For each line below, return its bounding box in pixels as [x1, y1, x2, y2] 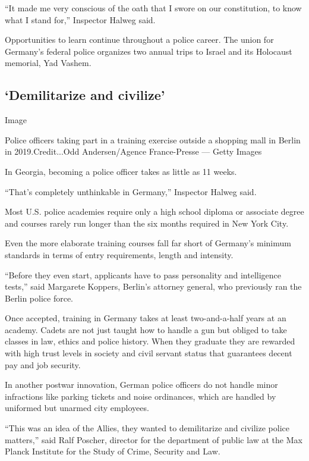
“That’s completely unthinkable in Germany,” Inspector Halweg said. [5, 185, 257, 197]
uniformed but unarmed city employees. [5, 402, 149, 414]
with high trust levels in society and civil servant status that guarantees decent [5, 347, 292, 359]
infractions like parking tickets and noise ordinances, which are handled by [5, 390, 276, 402]
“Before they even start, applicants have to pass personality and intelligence [5, 268, 282, 281]
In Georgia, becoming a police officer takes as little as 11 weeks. [5, 165, 237, 177]
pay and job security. [5, 358, 81, 371]
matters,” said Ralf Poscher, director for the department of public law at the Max [5, 433, 302, 446]
